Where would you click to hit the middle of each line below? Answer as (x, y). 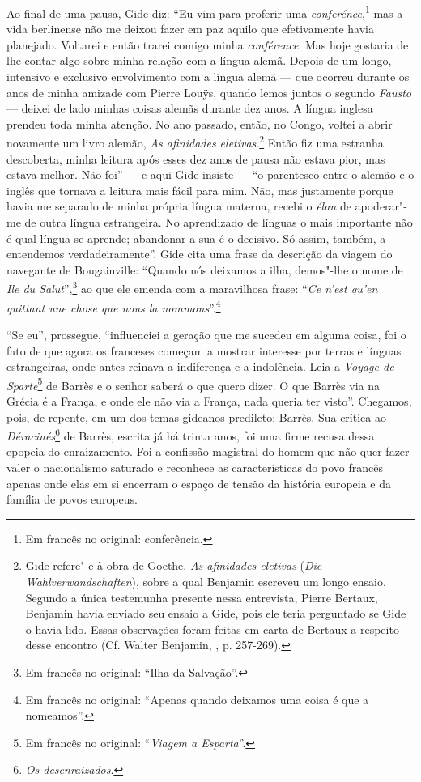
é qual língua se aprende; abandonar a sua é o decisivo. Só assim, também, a (196, 238)
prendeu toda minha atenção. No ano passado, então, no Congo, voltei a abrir (200, 123)
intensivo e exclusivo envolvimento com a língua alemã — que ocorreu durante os (208, 76)
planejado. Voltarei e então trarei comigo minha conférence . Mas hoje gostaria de (208, 44)
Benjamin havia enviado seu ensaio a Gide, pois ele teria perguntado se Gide (216, 613)
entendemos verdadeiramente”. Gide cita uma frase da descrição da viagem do (200, 254)
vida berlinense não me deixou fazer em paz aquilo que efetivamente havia (190, 29)
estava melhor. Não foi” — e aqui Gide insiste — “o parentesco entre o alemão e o (210, 174)
